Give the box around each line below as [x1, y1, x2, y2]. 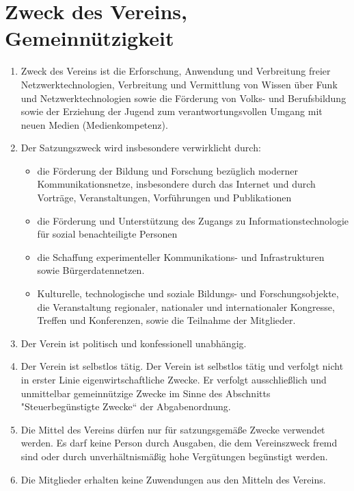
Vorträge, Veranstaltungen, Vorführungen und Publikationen [37, 190, 292, 205]
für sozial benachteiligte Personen [37, 227, 178, 241]
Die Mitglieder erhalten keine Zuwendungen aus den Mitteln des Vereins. [21, 472, 326, 486]
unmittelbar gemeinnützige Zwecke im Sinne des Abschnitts [21, 386, 271, 400]
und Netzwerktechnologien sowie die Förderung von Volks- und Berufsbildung [21, 90, 346, 105]
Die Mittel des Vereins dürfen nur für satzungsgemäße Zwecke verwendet [21, 422, 325, 436]
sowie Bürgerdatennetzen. [37, 263, 145, 277]
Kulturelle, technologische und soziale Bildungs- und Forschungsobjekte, [37, 286, 339, 301]
